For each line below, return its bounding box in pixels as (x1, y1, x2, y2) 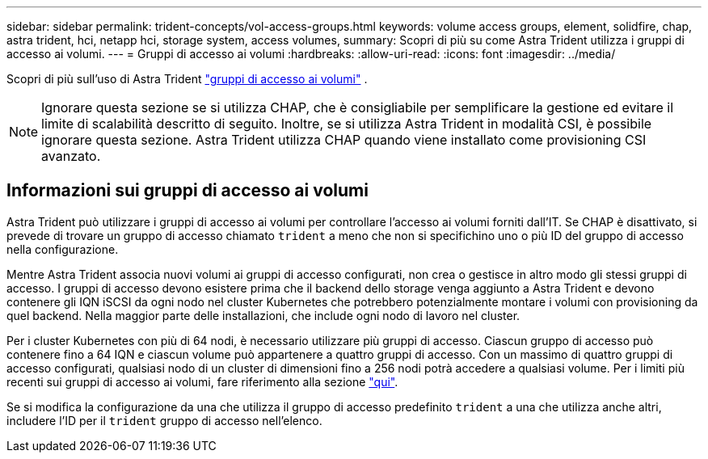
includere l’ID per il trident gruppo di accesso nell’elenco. (6, 413, 322, 427)
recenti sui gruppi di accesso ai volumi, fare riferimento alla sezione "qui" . (6, 374, 398, 389)
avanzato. (41, 148, 101, 164)
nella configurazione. (6, 242, 119, 256)
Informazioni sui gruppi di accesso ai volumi (6, 180, 369, 201)
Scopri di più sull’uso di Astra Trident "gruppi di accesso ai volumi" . (6, 72, 368, 86)
